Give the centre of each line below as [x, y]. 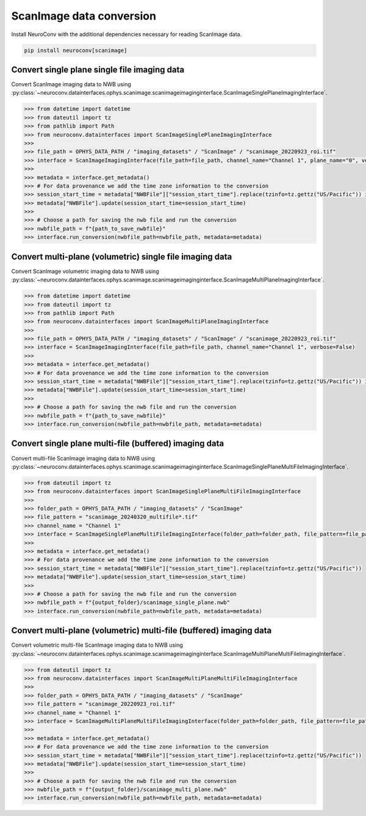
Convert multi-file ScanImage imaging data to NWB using [83, 458]
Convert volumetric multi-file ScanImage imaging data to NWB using [97, 645]
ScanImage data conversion [84, 16]
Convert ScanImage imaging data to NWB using [71, 84]
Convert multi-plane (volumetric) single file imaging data [122, 257]
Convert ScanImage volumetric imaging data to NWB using [85, 271]
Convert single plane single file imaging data [98, 69]
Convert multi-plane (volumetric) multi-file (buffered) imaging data [142, 631]
